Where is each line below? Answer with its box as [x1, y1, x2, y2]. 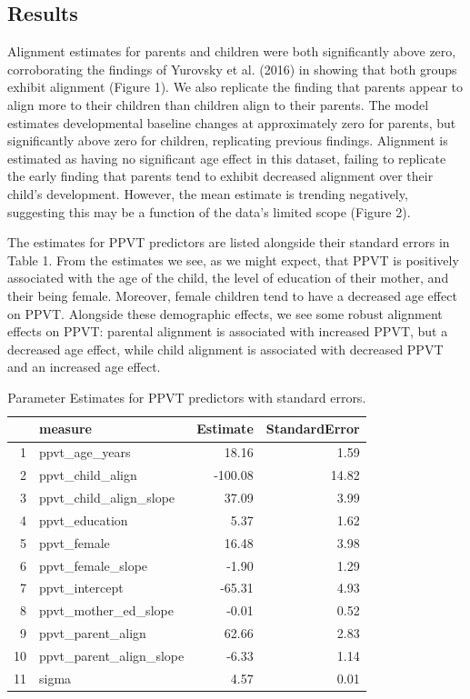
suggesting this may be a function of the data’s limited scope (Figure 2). [7, 202, 411, 221]
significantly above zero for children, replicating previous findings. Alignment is [7, 131, 448, 150]
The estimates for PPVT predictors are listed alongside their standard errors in [7, 233, 450, 252]
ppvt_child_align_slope [39, 488, 175, 507]
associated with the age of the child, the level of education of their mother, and [7, 268, 449, 287]
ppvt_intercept [39, 578, 124, 597]
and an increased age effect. [7, 357, 161, 376]
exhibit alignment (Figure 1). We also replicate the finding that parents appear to [7, 77, 464, 96]
